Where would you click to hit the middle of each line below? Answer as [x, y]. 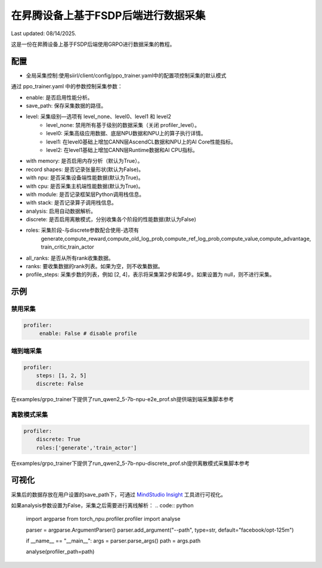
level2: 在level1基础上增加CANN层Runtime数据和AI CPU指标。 [122, 150]
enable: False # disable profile [88, 333]
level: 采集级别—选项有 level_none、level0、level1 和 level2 [98, 117]
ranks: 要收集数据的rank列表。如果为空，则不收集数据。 [95, 266]
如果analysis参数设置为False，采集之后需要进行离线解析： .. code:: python [102, 505]
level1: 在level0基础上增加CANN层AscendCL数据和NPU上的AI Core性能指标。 [141, 142]
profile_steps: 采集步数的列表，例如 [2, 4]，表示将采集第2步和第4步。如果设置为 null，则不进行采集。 [150, 275]
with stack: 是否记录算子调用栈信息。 [72, 203]
